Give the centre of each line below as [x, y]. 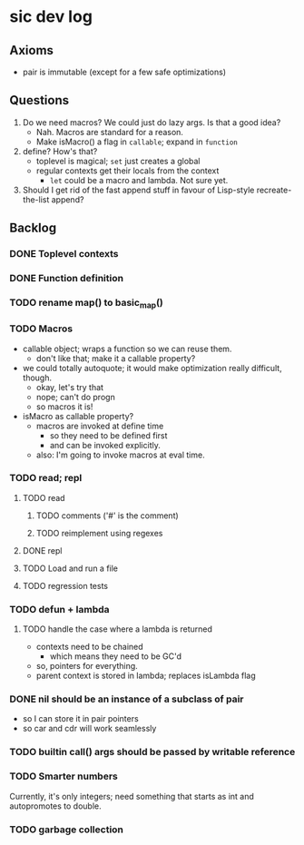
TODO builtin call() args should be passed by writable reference [152, 752]
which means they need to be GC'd [116, 656]
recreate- [274, 190]
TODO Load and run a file [70, 568]
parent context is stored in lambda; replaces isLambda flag [146, 676]
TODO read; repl [46, 478]
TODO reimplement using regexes [99, 533]
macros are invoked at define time [100, 426]
